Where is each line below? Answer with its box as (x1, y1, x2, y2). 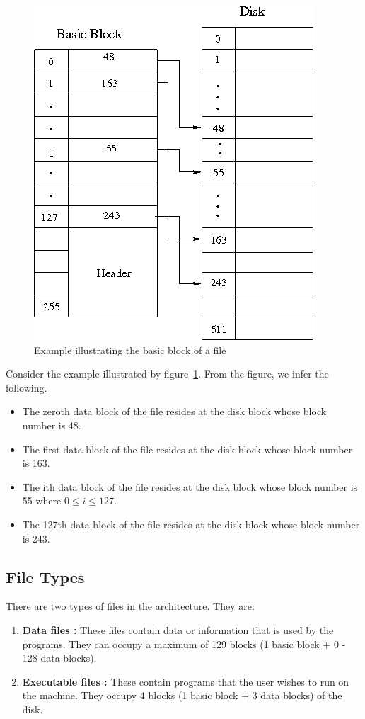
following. (6, 380, 47, 395)
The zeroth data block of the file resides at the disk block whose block (22, 404, 327, 419)
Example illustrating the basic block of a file (34, 342, 226, 357)
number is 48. (22, 417, 81, 432)
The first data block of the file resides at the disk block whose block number (22, 441, 353, 456)
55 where (22, 493, 62, 508)
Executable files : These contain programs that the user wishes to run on (22, 674, 349, 689)
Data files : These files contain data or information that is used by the (22, 622, 334, 637)
